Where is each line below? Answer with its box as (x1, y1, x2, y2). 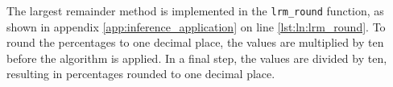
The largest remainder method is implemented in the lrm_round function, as (6, 2, 384, 19)
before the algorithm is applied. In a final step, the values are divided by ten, (6, 49, 387, 66)
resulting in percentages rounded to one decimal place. (6, 65, 275, 82)
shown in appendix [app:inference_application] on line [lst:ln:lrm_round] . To (6, 18, 386, 35)
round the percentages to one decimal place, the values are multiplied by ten (6, 34, 384, 51)
